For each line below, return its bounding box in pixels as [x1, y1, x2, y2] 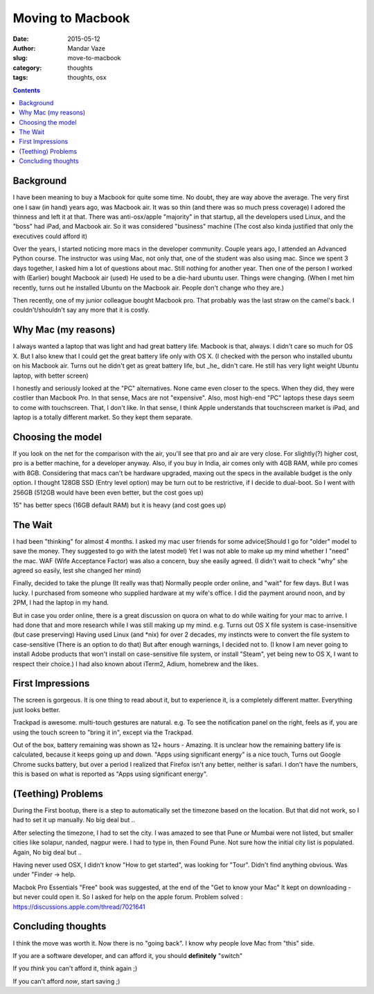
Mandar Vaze [67, 44, 105, 52]
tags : [12, 73, 28, 82]
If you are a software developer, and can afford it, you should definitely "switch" [12, 951, 242, 959]
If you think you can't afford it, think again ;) [12, 964, 138, 973]
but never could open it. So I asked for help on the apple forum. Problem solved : [12, 893, 243, 901]
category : [12, 63, 42, 72]
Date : [12, 35, 29, 43]
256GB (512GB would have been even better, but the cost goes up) [12, 488, 204, 497]
